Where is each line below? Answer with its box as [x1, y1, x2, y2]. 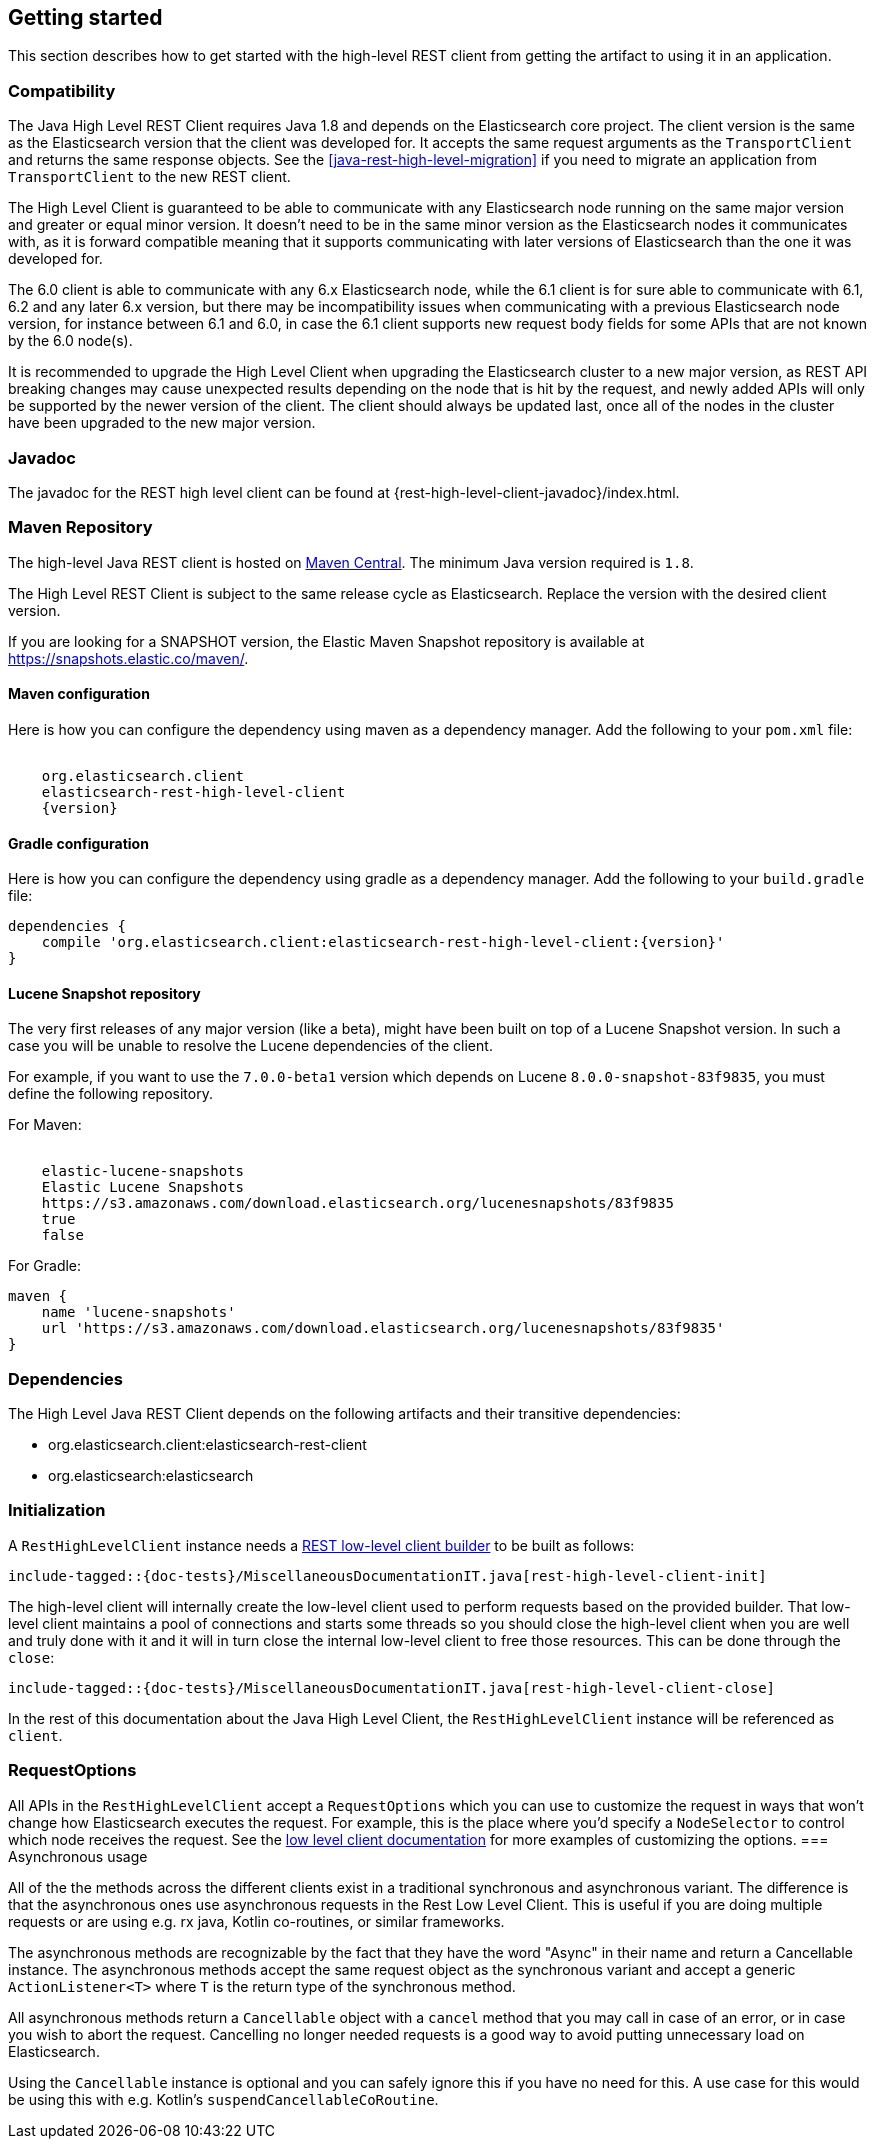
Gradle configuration [8, 834, 149, 852]
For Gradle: [8, 1257, 82, 1275]
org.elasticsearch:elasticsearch [48, 1467, 254, 1485]
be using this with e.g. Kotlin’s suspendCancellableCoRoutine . [8, 2090, 439, 2108]
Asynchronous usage [8, 1847, 148, 1865]
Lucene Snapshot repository [8, 984, 201, 1002]
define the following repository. [8, 1085, 213, 1103]
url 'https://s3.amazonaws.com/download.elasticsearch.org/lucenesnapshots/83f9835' [41, 1320, 725, 1337]
